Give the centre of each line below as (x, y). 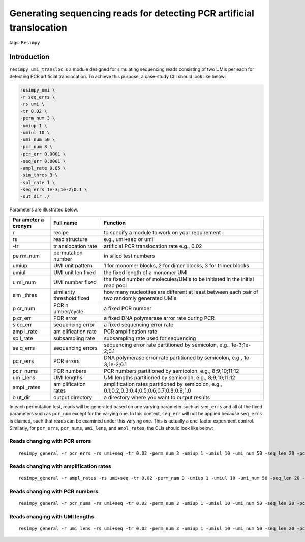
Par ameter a (28, 220)
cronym (22, 226)
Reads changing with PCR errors (50, 441)
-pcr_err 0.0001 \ (43, 154)
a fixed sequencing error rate (139, 324)
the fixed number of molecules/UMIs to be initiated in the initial (179, 279)
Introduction (29, 57)
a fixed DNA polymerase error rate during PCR (159, 318)
